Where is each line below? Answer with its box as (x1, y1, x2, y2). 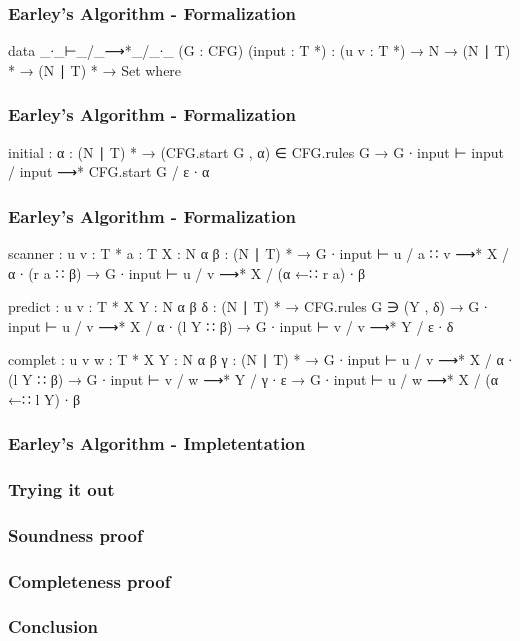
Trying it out (8, 476, 115, 501)
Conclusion (8, 614, 98, 639)
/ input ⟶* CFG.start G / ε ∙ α (8, 161, 210, 182)
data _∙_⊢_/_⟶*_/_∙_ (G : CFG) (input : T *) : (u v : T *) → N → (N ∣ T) (8, 40, 511, 61)
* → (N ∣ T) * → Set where (8, 59, 182, 80)
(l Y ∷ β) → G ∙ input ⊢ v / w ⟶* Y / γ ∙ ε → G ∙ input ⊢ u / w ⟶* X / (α (8, 369, 499, 389)
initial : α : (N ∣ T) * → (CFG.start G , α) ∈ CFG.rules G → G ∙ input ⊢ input (8, 141, 504, 162)
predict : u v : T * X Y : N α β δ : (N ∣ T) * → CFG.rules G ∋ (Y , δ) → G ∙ (8, 296, 488, 317)
